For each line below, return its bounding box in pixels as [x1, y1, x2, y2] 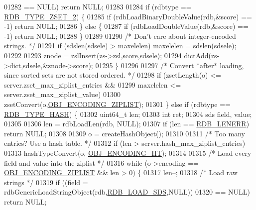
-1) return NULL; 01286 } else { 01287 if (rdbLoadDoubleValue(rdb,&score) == [4, 21, 249, 31]
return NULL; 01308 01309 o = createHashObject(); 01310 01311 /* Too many [4, 128, 245, 138]
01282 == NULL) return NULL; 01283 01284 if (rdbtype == [4, 1, 192, 11]
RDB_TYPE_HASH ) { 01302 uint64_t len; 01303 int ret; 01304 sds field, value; [4, 108, 252, 119]
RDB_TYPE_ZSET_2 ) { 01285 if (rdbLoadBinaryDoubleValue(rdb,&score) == [4, 11, 252, 21]
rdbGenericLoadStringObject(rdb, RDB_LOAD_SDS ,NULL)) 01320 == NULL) [4, 187, 251, 197]
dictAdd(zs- [184, 50, 220, 60]
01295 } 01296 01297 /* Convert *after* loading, [95, 60, 244, 70]
